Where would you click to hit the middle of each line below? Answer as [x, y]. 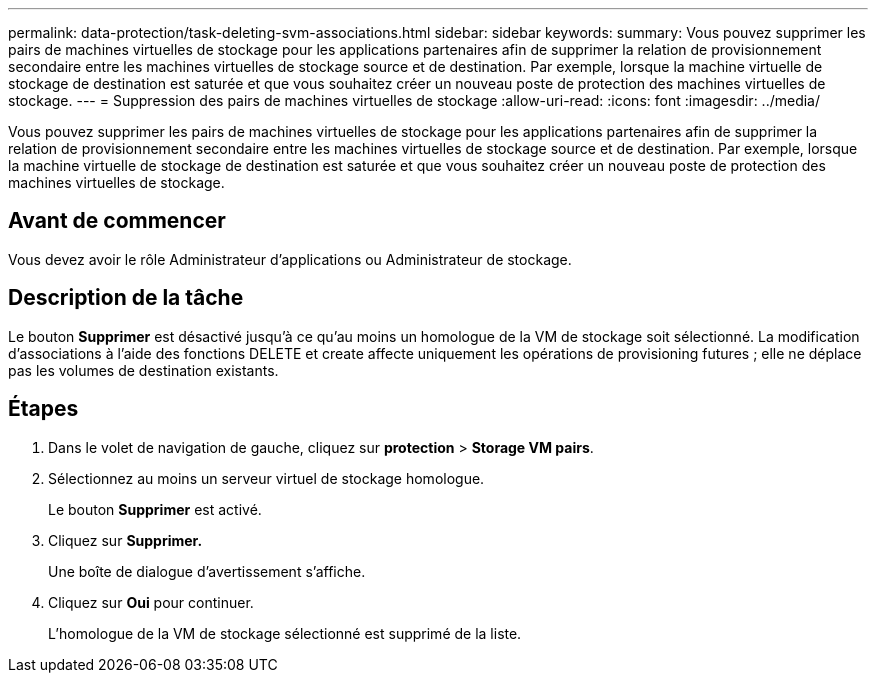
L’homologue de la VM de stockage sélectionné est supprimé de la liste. [285, 633]
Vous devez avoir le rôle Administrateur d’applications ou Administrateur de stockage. [290, 259]
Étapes [43, 409]
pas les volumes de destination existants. [143, 370]
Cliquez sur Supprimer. [125, 540]
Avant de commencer [117, 221]
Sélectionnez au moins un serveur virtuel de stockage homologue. [266, 478]
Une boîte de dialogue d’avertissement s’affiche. [207, 571]
